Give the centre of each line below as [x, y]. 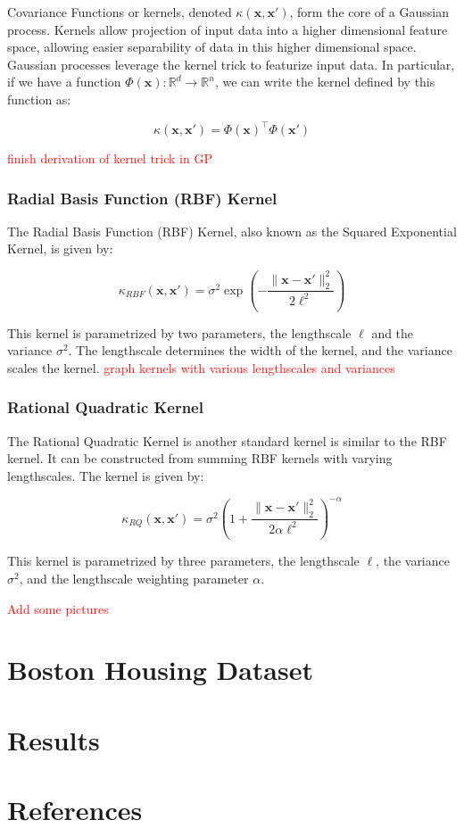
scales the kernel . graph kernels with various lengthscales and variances [201, 367]
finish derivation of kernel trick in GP [110, 158]
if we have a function [64, 82]
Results [54, 739]
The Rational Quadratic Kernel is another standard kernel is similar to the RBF [227, 440]
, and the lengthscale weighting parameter [134, 578]
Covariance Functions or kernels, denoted [120, 12]
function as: [39, 99]
